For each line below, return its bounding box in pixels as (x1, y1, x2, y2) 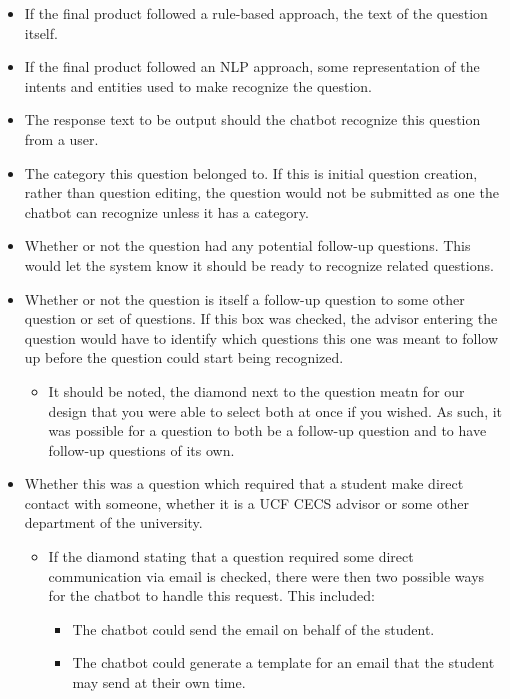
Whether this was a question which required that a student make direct (24, 473, 464, 494)
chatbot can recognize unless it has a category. (24, 201, 309, 222)
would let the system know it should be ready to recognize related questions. (24, 254, 494, 275)
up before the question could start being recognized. (24, 347, 344, 368)
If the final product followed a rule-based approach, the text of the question (24, 3, 488, 23)
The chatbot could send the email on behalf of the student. (72, 618, 435, 639)
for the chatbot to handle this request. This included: (48, 585, 375, 606)
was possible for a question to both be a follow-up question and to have (48, 420, 487, 441)
